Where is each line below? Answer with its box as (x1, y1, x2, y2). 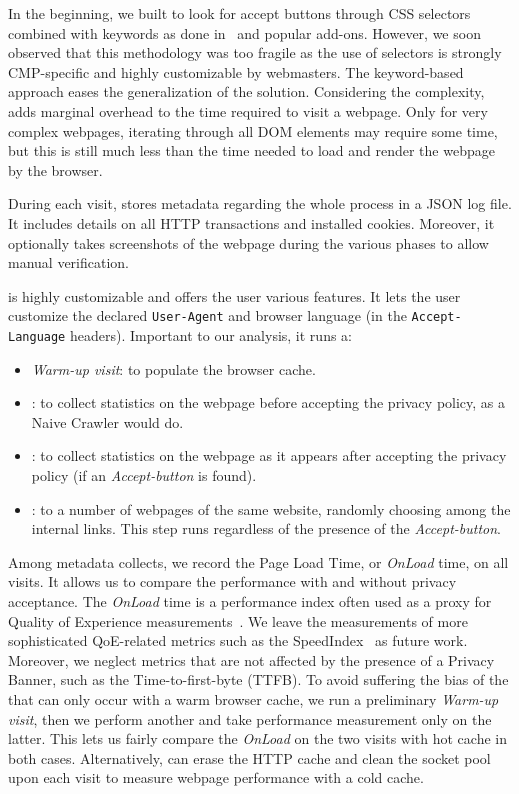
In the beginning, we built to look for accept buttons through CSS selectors (8, 3, 471, 23)
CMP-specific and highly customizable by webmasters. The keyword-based (8, 61, 464, 82)
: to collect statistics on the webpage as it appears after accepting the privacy (31, 445, 507, 466)
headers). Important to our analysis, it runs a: (69, 324, 352, 345)
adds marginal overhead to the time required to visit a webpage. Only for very (8, 100, 488, 121)
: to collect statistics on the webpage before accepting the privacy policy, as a (31, 392, 506, 413)
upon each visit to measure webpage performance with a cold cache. (8, 767, 424, 788)
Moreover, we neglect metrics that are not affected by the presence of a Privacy (8, 649, 495, 670)
